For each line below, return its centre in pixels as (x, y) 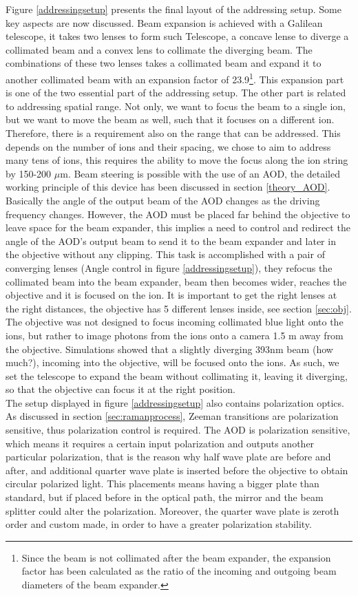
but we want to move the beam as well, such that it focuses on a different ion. (170, 119)
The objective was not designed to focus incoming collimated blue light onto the (175, 322)
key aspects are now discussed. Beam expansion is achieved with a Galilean (164, 22)
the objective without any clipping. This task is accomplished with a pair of (165, 254)
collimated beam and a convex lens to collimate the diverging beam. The (159, 49)
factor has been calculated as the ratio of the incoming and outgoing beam (179, 571)
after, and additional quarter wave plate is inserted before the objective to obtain (177, 470)
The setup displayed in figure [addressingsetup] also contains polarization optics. (175, 402)
